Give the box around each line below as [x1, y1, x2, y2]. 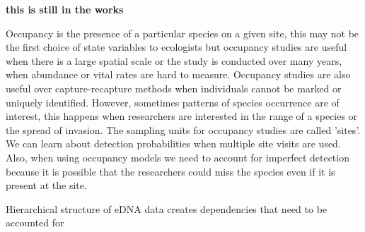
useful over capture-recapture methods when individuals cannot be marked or [6, 80, 342, 95]
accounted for [6, 215, 64, 230]
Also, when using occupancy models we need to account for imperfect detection [6, 149, 349, 164]
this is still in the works [6, 2, 124, 16]
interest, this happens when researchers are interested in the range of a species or [6, 109, 358, 123]
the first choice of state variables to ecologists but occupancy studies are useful [6, 39, 347, 54]
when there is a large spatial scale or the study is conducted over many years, [6, 53, 342, 68]
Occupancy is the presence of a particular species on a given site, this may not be [6, 25, 359, 40]
